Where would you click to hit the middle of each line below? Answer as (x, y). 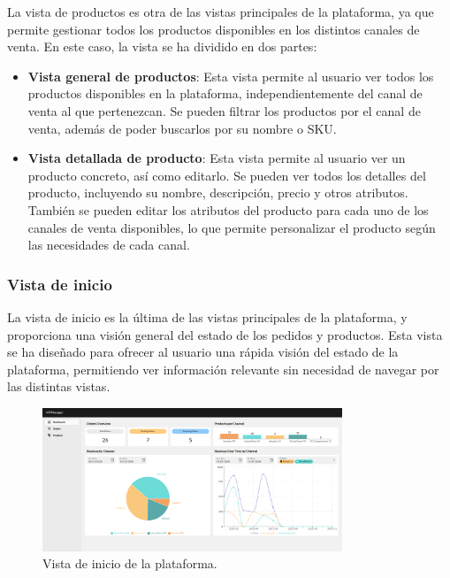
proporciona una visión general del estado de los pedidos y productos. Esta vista (225, 334)
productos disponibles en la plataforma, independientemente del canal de (225, 93)
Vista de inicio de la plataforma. (130, 563)
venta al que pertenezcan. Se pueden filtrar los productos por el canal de (224, 110)
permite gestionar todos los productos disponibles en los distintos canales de (214, 29)
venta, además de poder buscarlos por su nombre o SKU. (182, 128)
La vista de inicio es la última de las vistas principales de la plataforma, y (207, 316)
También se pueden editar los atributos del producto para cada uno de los (228, 209)
